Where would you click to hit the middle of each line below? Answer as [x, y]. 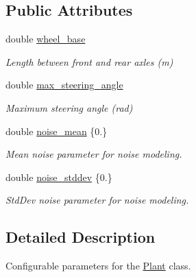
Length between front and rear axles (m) [89, 61]
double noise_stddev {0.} [59, 177]
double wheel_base [46, 39]
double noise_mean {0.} [57, 131]
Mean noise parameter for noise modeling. [94, 154]
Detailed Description [81, 237]
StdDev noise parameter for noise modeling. [97, 200]
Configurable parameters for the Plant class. [98, 266]
